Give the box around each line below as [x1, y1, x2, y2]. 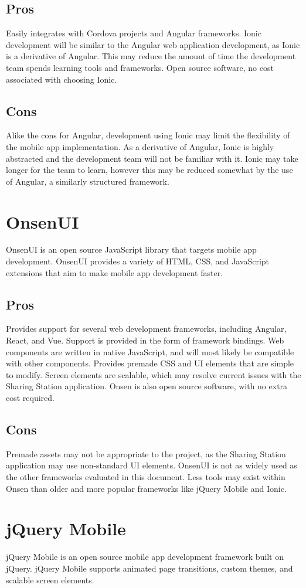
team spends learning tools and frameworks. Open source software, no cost [6, 61, 274, 73]
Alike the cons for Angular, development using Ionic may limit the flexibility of [6, 129, 290, 141]
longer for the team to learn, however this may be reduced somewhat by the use [6, 164, 293, 176]
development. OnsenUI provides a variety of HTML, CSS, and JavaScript [6, 255, 270, 267]
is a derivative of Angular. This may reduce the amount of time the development [6, 50, 296, 62]
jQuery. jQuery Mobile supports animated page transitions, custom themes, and [6, 562, 293, 574]
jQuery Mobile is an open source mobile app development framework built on [6, 550, 284, 563]
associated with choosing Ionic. [6, 73, 117, 85]
